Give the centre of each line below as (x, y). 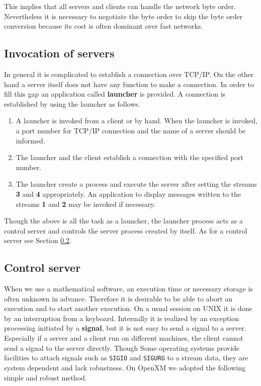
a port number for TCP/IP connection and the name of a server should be (131, 130)
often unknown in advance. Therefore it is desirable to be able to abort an (118, 298)
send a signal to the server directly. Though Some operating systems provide (122, 348)
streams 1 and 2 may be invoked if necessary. (86, 204)
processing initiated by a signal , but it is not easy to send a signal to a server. (125, 328)
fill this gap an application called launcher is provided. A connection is (115, 94)
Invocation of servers (59, 53)
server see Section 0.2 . (38, 240)
